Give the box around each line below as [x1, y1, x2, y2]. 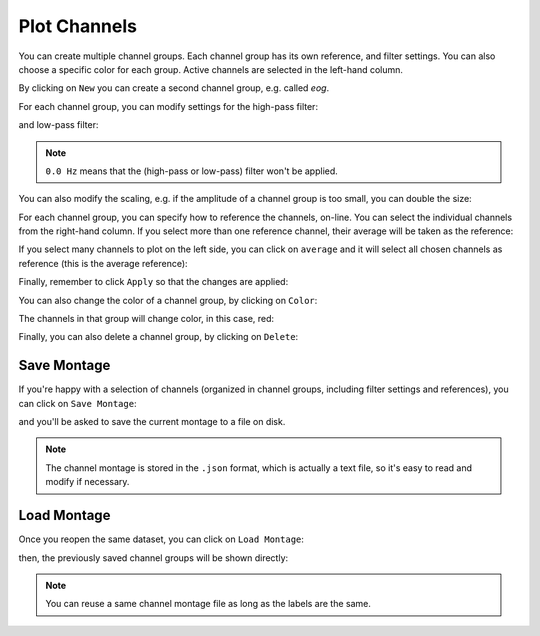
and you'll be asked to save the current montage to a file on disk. [18, 416, 286, 428]
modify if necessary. [45, 476, 130, 488]
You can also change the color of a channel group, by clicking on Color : [18, 294, 318, 306]
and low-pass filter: [18, 119, 99, 131]
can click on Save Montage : [18, 397, 137, 409]
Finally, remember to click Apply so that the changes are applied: [18, 276, 289, 288]
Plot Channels [18, 15, 137, 37]
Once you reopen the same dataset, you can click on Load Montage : [18, 533, 305, 545]
